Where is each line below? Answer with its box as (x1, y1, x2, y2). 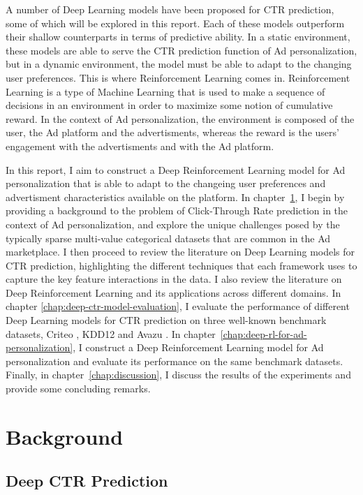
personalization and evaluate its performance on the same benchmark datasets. (6, 353, 343, 368)
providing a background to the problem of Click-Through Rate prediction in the (6, 203, 348, 218)
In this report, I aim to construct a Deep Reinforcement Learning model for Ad (6, 162, 346, 177)
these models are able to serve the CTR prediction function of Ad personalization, (6, 43, 357, 57)
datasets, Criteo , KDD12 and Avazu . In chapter (6, 326, 216, 341)
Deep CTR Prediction (6, 470, 168, 492)
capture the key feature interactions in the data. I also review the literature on (6, 272, 342, 286)
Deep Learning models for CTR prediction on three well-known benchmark (6, 313, 327, 327)
